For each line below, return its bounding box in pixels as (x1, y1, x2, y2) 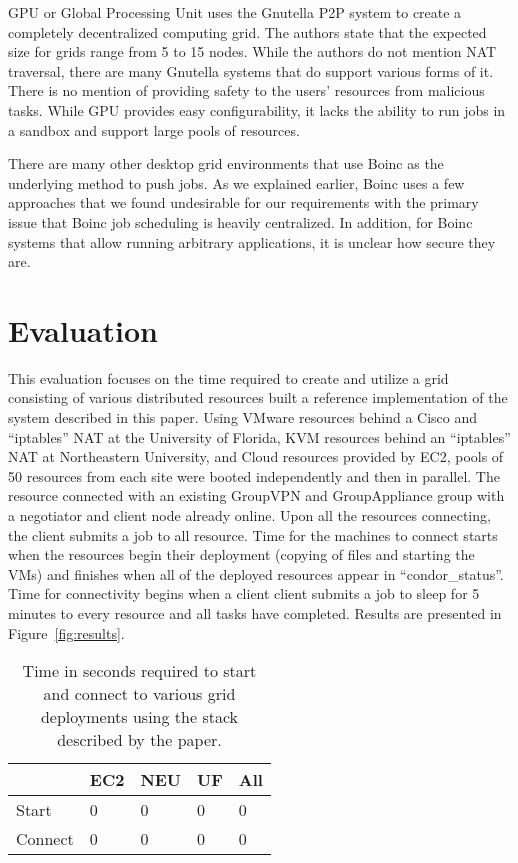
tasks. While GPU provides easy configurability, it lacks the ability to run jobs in (8, 99, 506, 120)
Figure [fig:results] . (8, 622, 125, 643)
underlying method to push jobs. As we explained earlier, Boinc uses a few (8, 172, 465, 193)
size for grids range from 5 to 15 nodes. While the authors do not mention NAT (8, 41, 497, 62)
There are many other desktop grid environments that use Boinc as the (8, 153, 444, 174)
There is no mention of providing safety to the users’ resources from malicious (8, 80, 485, 101)
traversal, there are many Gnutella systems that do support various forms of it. (8, 60, 494, 81)
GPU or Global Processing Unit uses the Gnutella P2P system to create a (8, 2, 462, 22)
